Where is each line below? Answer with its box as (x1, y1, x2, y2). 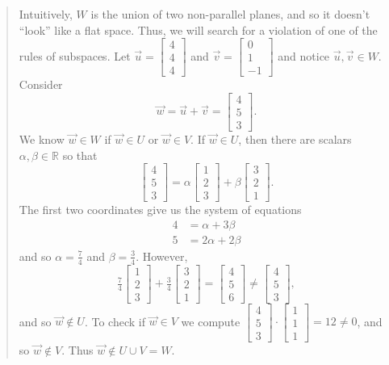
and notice (278, 47, 330, 64)
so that (62, 146, 98, 163)
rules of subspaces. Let (19, 47, 131, 64)
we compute (181, 313, 241, 329)
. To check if (84, 313, 145, 329)
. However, (136, 247, 188, 264)
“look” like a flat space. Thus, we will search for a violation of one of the (19, 21, 378, 38)
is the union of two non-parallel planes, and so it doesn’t (90, 6, 370, 22)
